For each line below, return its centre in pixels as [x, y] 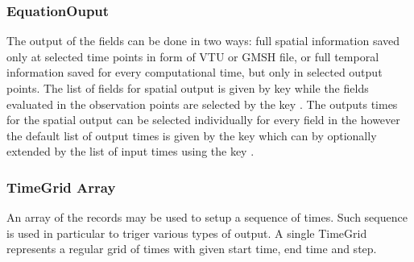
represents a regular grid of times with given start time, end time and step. [192, 249]
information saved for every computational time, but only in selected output [195, 72]
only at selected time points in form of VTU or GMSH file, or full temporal [193, 56]
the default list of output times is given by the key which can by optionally [192, 135]
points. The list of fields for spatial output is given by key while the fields [188, 88]
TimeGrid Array [61, 187]
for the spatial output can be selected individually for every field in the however [203, 120]
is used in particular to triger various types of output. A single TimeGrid [187, 233]
